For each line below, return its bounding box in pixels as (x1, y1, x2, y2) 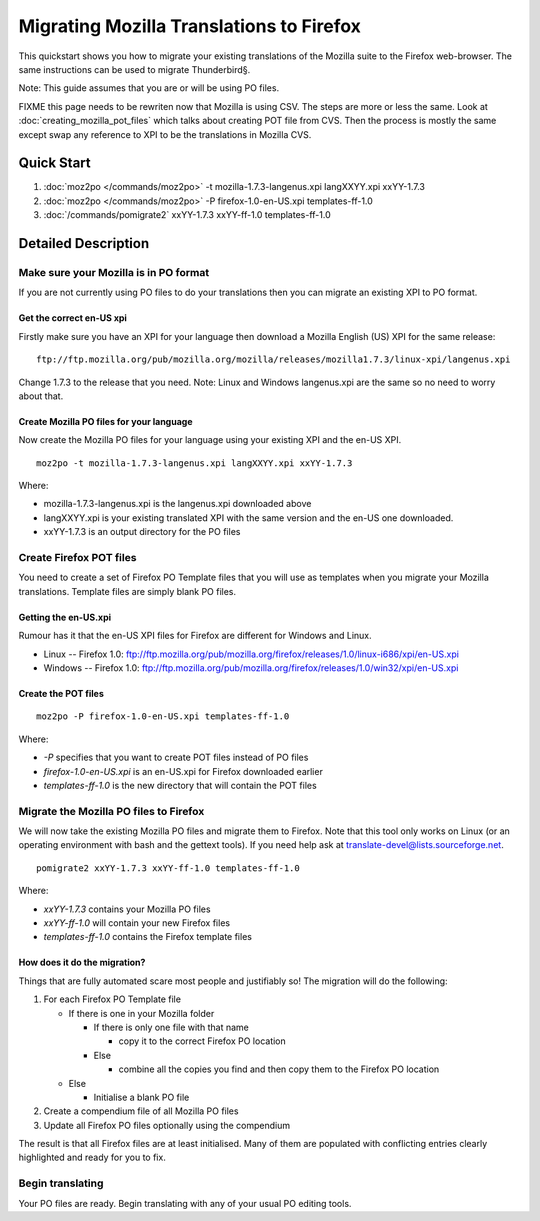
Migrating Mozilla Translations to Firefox (18, 15, 362, 37)
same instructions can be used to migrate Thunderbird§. (18, 63, 251, 75)
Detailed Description (18, 235, 150, 252)
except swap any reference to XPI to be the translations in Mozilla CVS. (18, 128, 312, 140)
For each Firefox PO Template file (43, 993, 182, 1005)
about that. (18, 390, 64, 402)
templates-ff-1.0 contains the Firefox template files (43, 931, 252, 943)
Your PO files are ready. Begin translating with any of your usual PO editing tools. (18, 1197, 352, 1209)
